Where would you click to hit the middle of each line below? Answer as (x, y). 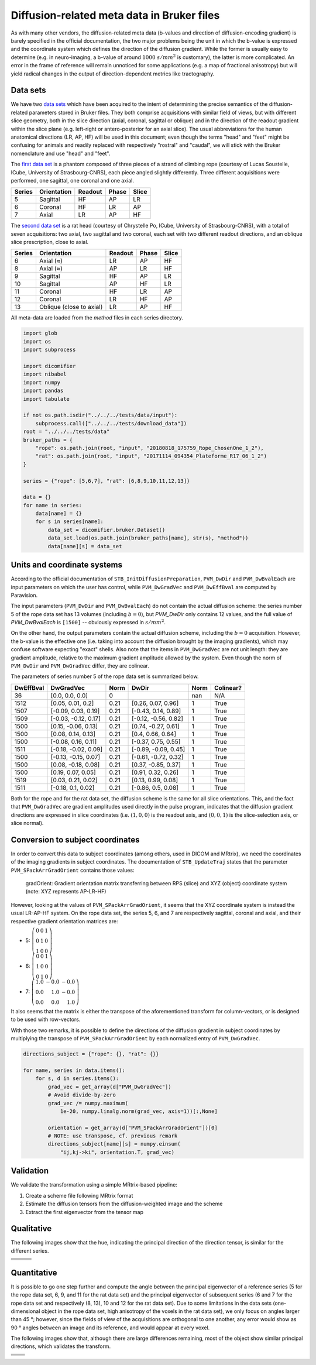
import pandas (43, 391)
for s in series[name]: (69, 522)
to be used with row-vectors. (46, 1020)
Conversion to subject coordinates (75, 840)
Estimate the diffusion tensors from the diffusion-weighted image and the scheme (124, 1204)
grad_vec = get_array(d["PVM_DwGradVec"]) (110, 1087)
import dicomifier (49, 366)
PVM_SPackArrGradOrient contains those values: (73, 870)
